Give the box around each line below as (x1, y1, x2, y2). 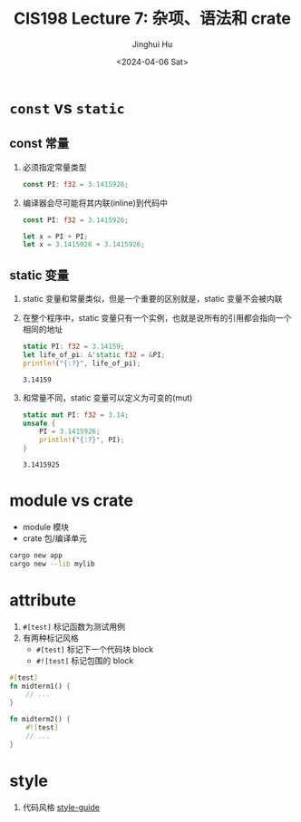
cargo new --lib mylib (9, 559, 95, 568)
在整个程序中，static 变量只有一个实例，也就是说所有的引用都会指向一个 (22, 313, 292, 324)
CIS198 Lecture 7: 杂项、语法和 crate (13, 8, 292, 29)
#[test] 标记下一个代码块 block (35, 643, 154, 654)
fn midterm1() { (9, 682, 71, 691)
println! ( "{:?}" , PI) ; (39, 436, 125, 445)
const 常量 (9, 136, 70, 151)
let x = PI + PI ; (22, 232, 89, 241)
